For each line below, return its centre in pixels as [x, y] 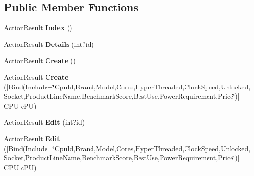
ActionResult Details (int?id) [49, 44]
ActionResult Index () [38, 28]
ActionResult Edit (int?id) [45, 122]
